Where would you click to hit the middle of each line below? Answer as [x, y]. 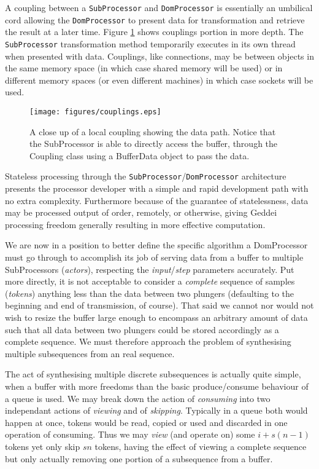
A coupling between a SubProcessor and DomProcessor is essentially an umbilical [159, 7]
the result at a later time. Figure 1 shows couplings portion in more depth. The [154, 32]
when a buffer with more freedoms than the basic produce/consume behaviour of [157, 386]
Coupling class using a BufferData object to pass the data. [140, 155]
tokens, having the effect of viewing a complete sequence [201, 446]
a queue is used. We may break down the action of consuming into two [138, 398]
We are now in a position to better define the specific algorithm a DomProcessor [156, 245]
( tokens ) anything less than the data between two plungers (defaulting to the [150, 293]
